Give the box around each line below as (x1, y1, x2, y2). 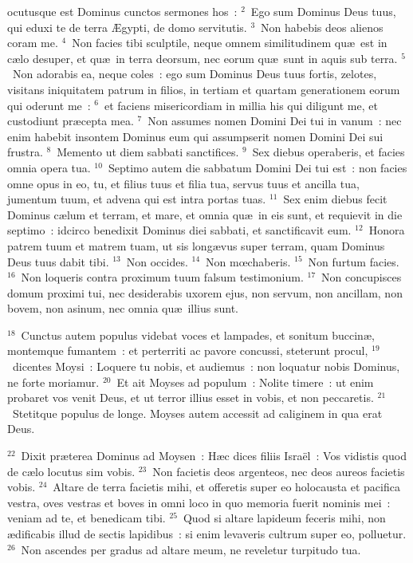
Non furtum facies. (308, 253, 399, 270)
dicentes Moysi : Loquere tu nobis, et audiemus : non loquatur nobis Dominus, (12, 358, 400, 375)
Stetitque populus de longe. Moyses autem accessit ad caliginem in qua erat (12, 404, 383, 421)
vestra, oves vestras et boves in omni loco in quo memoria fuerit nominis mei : (7, 494, 391, 510)
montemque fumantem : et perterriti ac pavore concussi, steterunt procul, (7, 342, 368, 359)
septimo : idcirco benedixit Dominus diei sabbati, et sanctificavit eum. (7, 222, 352, 238)
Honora (368, 222, 405, 238)
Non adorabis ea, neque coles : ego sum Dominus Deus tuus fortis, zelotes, (12, 65, 377, 82)
